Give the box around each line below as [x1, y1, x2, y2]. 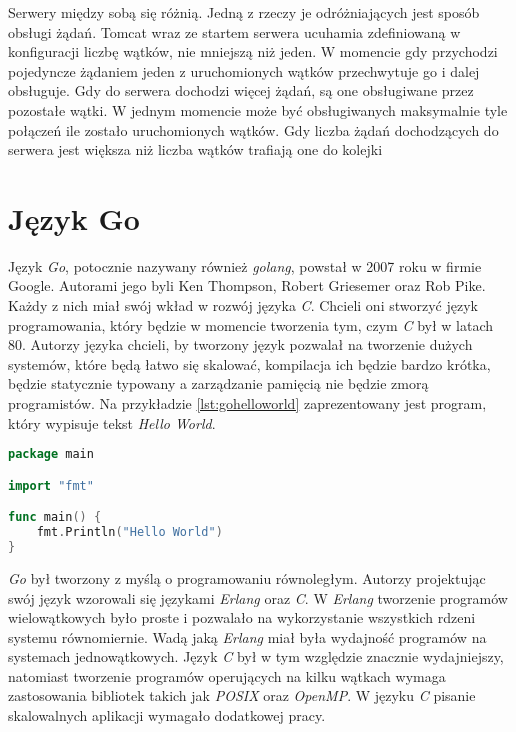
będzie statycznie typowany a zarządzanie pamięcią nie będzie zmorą [8, 373, 429, 394]
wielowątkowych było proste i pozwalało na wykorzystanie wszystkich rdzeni [8, 607, 476, 628]
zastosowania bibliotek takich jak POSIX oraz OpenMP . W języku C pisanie [8, 685, 476, 706]
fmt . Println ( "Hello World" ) [36, 525, 223, 540]
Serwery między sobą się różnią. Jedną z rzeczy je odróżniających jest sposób [8, 2, 480, 22]
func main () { [8, 510, 102, 525]
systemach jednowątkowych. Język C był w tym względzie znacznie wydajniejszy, [8, 646, 504, 667]
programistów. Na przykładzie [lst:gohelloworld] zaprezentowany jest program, [8, 393, 487, 414]
